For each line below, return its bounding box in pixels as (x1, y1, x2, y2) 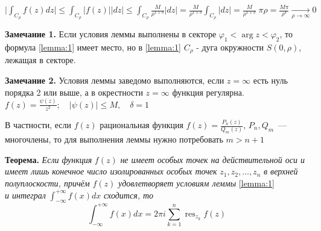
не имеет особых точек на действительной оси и (120, 153, 305, 165)
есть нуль (253, 74, 288, 87)
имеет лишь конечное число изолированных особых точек (5, 165, 217, 177)
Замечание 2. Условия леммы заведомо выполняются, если (5, 74, 224, 87)
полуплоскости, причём (5, 176, 90, 189)
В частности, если (5, 119, 72, 131)
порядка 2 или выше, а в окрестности (5, 85, 143, 98)
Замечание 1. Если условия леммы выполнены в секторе (5, 28, 217, 40)
